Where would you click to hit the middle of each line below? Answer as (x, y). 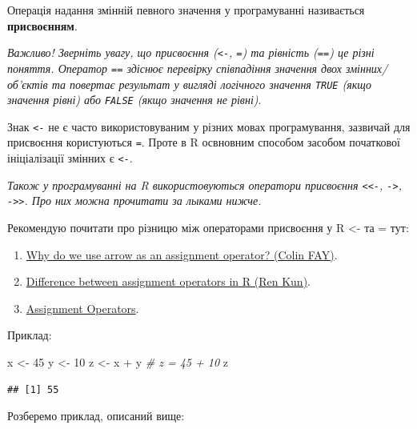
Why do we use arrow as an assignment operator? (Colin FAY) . (182, 254)
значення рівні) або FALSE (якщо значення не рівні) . (134, 100)
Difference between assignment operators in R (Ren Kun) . (168, 281)
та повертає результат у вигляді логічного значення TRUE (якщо (212, 84)
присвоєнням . (42, 25)
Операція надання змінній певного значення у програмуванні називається (186, 10)
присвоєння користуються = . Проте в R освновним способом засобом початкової (204, 142)
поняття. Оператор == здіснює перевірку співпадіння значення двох (175, 68)
